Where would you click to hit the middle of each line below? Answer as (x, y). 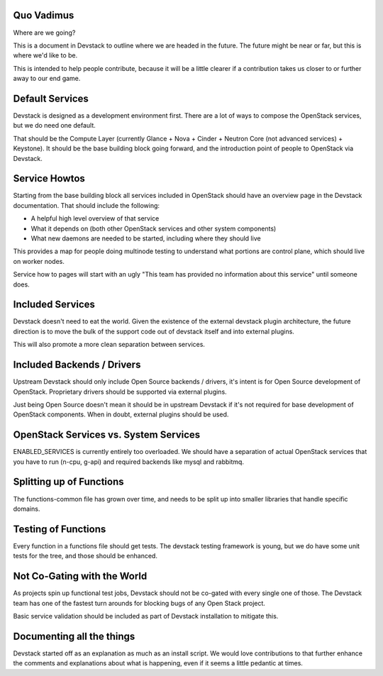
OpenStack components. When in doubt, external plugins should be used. (121, 414)
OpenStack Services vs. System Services (107, 435)
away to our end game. (47, 79)
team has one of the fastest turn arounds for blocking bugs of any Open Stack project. (139, 603)
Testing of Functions (60, 529)
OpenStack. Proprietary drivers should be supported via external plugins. (120, 392)
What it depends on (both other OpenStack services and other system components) (154, 228)
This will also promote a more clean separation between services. (109, 345)
